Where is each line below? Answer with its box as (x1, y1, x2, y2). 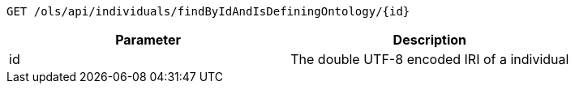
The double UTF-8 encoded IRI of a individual (290, 51, 569, 67)
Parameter (115, 32, 182, 48)
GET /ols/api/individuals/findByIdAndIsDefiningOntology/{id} (6, 5, 410, 18)
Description (393, 32, 467, 48)
